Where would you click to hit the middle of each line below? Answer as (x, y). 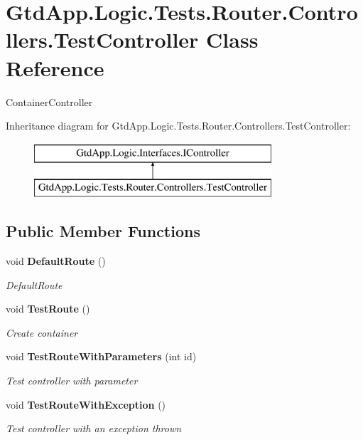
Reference (55, 67)
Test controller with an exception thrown (94, 428)
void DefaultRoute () (56, 261)
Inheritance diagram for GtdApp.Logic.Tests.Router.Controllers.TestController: (178, 126)
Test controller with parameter (72, 381)
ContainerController (49, 101)
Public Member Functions (103, 231)
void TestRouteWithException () (86, 404)
